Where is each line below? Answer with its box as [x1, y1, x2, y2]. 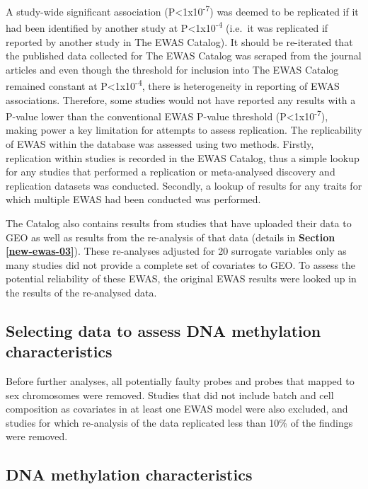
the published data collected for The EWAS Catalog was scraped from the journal [6, 48, 362, 63]
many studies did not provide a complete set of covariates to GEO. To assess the [6, 257, 356, 272]
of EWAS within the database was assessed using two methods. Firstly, [6, 136, 314, 151]
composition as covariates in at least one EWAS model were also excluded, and [6, 401, 348, 416]
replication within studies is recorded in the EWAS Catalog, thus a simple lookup [6, 150, 360, 165]
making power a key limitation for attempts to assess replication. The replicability [6, 122, 362, 137]
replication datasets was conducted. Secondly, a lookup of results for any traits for [6, 178, 362, 192]
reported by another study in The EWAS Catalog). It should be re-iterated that [6, 34, 353, 49]
